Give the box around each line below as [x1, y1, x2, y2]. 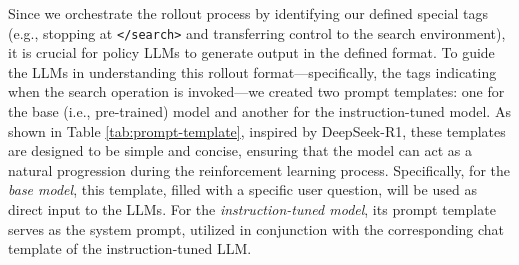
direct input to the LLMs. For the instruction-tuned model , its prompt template [8, 199, 496, 219]
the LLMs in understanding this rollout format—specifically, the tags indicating [8, 61, 497, 82]
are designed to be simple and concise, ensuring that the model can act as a [8, 140, 472, 161]
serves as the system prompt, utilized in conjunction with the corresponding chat [8, 218, 505, 239]
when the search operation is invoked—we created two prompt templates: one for [8, 81, 505, 102]
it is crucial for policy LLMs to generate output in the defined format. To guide [8, 42, 495, 63]
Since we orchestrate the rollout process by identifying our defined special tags [8, 3, 489, 23]
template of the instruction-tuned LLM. [8, 238, 252, 259]
